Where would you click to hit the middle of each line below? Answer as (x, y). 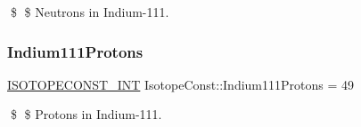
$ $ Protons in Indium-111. (86, 114)
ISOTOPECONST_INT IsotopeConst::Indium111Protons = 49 (181, 84)
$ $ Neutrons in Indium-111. (90, 12)
